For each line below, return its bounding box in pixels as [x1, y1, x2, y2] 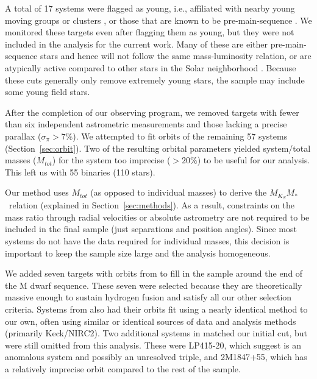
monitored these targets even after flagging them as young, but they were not [5, 26, 294, 38]
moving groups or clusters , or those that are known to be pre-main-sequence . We [5, 13, 312, 26]
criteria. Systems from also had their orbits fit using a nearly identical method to [5, 302, 308, 315]
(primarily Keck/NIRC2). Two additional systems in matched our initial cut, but [5, 327, 308, 339]
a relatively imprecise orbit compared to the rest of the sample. [5, 362, 241, 375]
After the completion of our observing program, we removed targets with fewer [5, 105, 299, 118]
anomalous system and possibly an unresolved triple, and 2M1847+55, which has [5, 350, 307, 363]
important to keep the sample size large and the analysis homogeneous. [5, 246, 271, 259]
